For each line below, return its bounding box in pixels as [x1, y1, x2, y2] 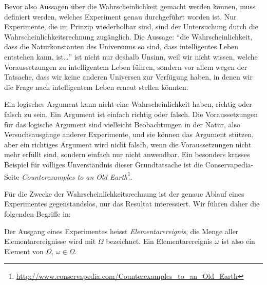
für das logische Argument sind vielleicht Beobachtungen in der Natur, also [4, 119, 240, 129]
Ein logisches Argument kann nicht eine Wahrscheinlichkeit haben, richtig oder [4, 99, 252, 109]
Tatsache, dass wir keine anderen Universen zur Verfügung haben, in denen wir [4, 71, 253, 82]
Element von [4, 245, 44, 256]
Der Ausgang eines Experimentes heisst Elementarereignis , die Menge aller [4, 225, 239, 236]
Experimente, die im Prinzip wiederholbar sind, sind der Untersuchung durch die [4, 21, 258, 32]
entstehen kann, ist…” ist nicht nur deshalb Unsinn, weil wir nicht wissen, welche [4, 51, 258, 62]
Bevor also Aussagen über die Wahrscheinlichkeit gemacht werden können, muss [4, 1, 256, 11]
